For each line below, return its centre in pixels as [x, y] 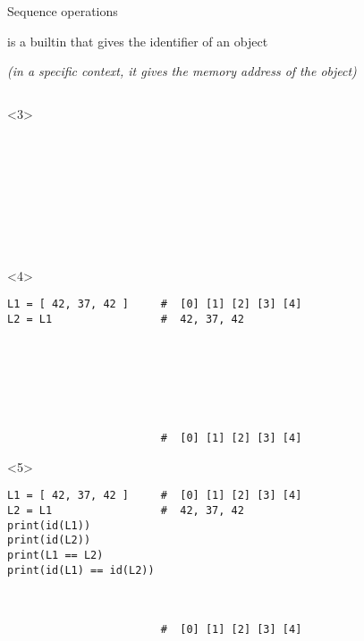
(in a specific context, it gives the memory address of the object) [182, 71]
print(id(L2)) [49, 540]
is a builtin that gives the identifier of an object [138, 41]
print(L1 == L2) [55, 555]
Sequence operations [63, 11]
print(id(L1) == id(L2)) [81, 570]
